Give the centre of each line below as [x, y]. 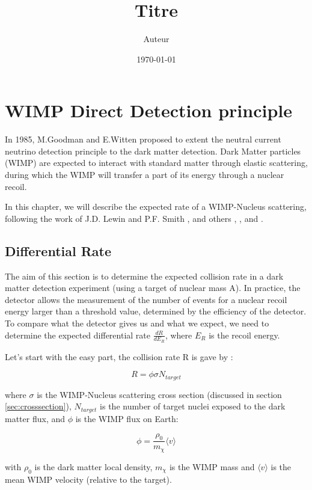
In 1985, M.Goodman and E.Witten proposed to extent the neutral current [143, 139]
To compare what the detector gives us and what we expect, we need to [137, 323]
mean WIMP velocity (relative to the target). [88, 479]
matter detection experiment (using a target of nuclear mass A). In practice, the [153, 288]
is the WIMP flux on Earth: [127, 418]
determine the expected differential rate [78, 335]
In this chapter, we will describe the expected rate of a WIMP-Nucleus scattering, [156, 207]
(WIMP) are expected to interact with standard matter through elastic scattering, [156, 163]
